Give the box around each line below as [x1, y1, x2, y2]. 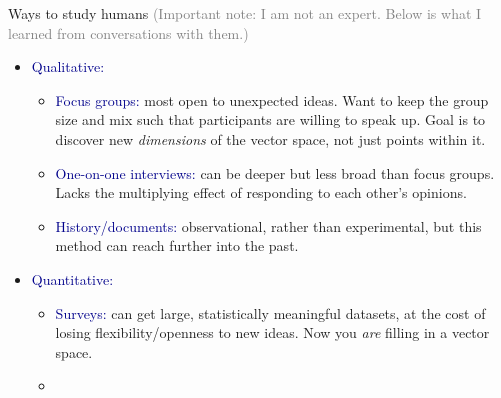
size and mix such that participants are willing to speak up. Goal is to [55, 109, 486, 130]
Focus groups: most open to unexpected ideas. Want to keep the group [55, 89, 489, 110]
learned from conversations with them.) [8, 22, 249, 43]
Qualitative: [31, 56, 105, 77]
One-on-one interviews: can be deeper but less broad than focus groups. [55, 162, 495, 183]
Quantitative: [31, 268, 114, 289]
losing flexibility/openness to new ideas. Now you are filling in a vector [55, 322, 490, 343]
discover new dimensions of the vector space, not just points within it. [55, 128, 486, 149]
